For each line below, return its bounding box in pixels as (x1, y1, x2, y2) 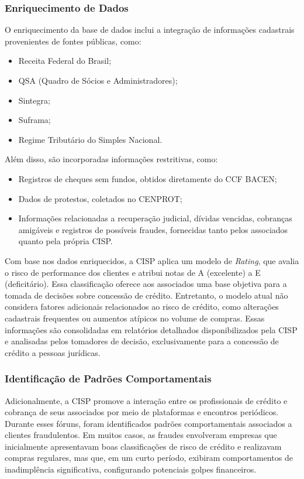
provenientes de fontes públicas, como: (5, 35, 141, 47)
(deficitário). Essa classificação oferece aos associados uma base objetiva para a (5, 278, 287, 290)
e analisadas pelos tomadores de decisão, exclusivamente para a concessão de (5, 335, 279, 347)
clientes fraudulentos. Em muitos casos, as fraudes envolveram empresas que (5, 429, 277, 441)
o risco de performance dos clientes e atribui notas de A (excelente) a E (5, 266, 261, 278)
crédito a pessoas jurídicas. (5, 346, 101, 358)
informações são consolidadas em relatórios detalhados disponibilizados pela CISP (5, 323, 298, 336)
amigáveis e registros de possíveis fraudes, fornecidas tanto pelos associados (18, 223, 288, 235)
